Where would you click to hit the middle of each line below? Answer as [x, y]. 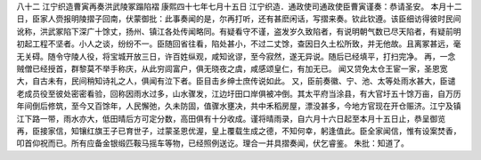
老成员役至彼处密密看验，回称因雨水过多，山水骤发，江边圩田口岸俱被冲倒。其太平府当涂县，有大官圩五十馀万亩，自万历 [239, 93]
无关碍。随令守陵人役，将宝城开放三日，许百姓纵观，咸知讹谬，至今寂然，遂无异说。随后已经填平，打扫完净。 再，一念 [236, 56]
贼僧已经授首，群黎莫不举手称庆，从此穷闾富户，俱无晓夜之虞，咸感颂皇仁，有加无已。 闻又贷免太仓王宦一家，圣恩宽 [232, 68]
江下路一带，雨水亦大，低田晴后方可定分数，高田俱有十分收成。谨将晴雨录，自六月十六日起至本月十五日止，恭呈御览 [231, 118]
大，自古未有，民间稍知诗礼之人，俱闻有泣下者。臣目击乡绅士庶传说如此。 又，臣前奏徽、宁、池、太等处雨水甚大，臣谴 [236, 81]
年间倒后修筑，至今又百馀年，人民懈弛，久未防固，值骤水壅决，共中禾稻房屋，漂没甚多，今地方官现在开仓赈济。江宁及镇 [239, 106]
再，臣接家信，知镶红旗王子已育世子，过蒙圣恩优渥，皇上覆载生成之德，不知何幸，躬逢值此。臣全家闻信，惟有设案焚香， [239, 131]
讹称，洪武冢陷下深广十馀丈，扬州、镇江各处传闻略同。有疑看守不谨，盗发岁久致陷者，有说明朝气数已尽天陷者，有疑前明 [239, 31]
